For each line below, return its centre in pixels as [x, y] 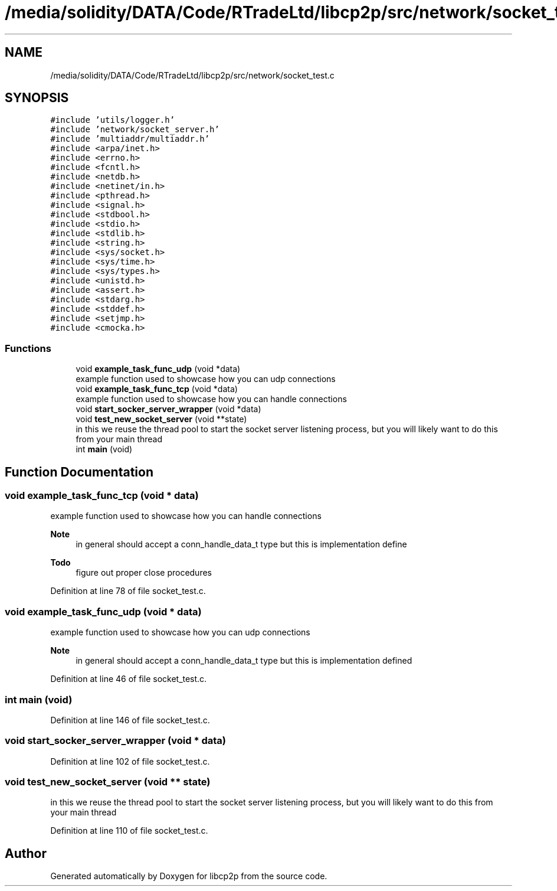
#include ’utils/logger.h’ [113, 120]
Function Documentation [79, 472]
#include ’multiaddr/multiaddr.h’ [130, 139]
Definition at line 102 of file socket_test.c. [130, 761]
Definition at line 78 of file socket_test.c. [128, 591]
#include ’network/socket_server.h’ [135, 130]
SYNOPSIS [37, 98]
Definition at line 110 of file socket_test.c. [129, 831]
